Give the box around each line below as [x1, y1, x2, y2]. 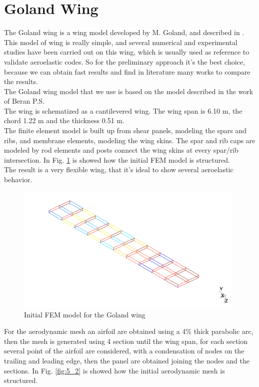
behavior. [4, 174, 32, 185]
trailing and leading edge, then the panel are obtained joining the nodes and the [4, 355, 249, 366]
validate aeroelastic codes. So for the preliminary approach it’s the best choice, [4, 56, 245, 67]
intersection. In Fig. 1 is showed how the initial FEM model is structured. [4, 154, 230, 165]
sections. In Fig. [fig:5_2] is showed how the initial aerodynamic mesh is [4, 365, 225, 375]
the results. [4, 76, 38, 87]
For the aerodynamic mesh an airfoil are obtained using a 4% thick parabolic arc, [4, 326, 253, 336]
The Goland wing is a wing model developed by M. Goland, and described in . [4, 27, 244, 38]
